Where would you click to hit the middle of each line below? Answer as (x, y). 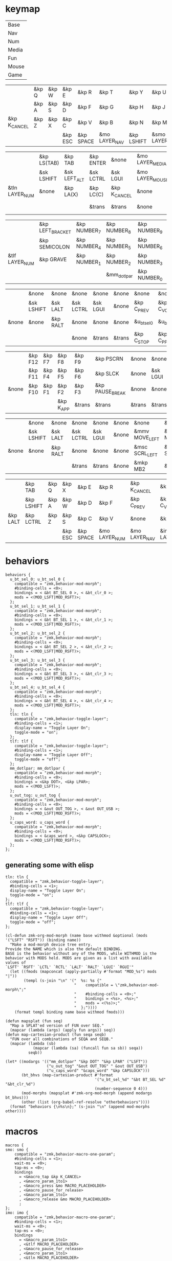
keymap (23, 9)
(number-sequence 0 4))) (121, 1089)
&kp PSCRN (109, 359)
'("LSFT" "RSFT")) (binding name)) (43, 940)
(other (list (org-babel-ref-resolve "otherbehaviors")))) (85, 1102)
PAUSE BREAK (110, 392)
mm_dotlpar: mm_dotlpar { (38, 768)
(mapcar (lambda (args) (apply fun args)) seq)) (63, 1030)
